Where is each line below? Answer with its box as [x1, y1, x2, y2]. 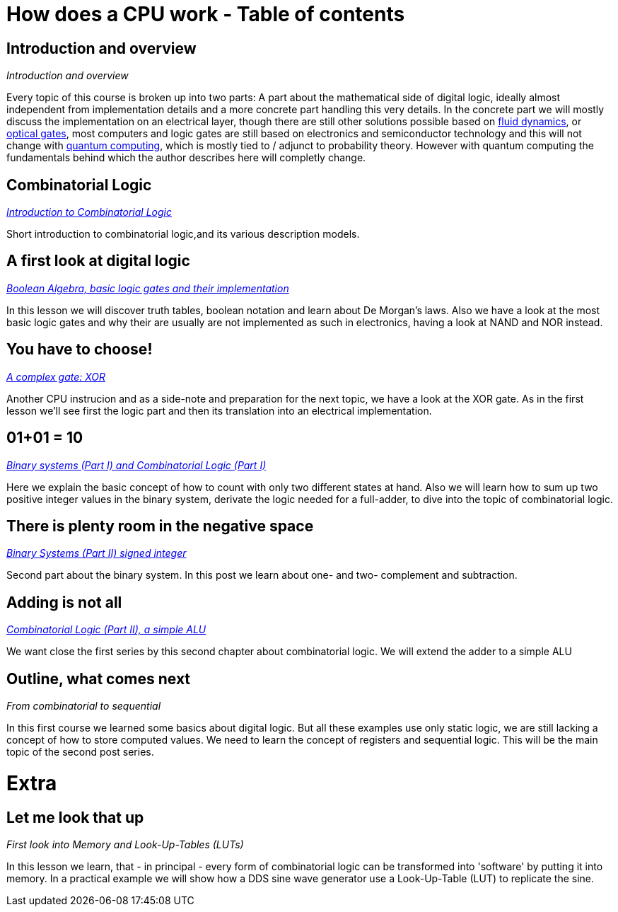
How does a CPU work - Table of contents [6, 2, 405, 26]
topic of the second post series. [6, 746, 154, 758]
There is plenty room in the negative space [6, 516, 314, 535]
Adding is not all [6, 593, 122, 611]
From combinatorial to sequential [6, 700, 161, 712]
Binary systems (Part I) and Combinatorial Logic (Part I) [6, 458, 267, 471]
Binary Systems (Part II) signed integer [6, 547, 187, 560]
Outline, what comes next [6, 669, 191, 688]
